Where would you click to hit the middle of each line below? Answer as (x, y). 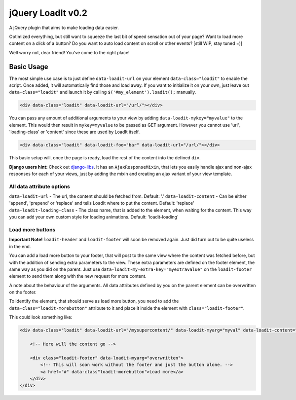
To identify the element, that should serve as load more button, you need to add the (94, 301)
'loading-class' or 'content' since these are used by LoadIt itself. (74, 132)
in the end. (20, 246)
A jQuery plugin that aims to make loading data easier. (64, 28)
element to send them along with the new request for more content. (78, 276)
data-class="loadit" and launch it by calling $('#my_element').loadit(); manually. (103, 92)
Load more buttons (32, 229)
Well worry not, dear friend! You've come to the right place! (70, 52)
